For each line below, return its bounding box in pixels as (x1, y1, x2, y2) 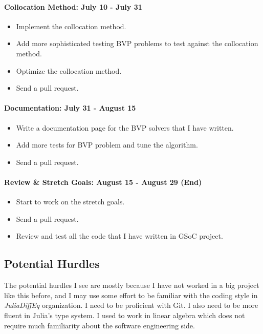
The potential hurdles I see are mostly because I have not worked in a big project (4, 280, 259, 290)
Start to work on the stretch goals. (16, 196, 125, 207)
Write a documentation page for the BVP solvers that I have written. (16, 122, 234, 133)
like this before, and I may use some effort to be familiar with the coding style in (4, 289, 258, 300)
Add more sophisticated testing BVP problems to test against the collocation (16, 38, 258, 49)
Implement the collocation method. (16, 20, 126, 31)
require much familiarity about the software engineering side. (4, 320, 195, 330)
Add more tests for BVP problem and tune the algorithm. (16, 139, 198, 150)
